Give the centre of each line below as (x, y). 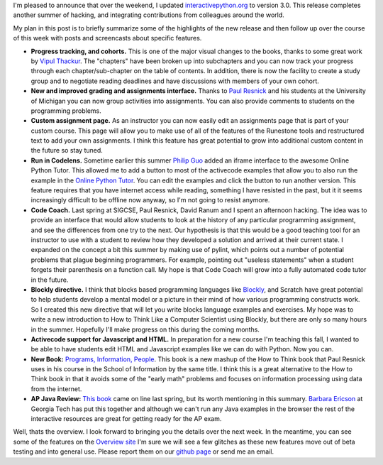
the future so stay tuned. (67, 151)
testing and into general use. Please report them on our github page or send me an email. (144, 452)
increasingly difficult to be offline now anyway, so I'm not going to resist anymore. (150, 200)
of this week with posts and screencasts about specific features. (107, 38)
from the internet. (56, 389)
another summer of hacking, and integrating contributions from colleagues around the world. (149, 15)
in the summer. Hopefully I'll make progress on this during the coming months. (145, 329)
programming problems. (66, 111)
